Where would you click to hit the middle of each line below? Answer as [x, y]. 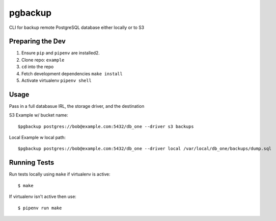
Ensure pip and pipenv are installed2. [61, 53]
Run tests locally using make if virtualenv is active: [60, 174]
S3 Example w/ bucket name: [39, 115]
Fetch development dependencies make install [72, 74]
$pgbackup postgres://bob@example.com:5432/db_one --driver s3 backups [106, 126]
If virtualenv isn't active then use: [43, 196]
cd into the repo [38, 67]
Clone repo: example [43, 60]
